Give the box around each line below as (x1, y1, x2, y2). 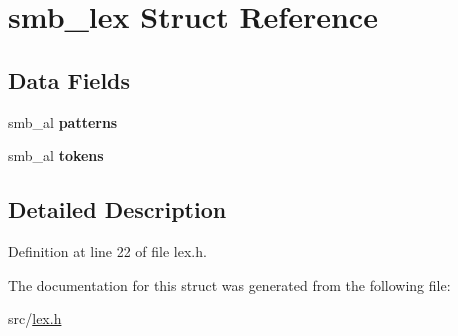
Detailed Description (8, 194, 227, 225)
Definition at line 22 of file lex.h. (8, 240, 207, 261)
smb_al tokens (8, 145, 104, 166)
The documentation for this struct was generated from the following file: (8, 274, 451, 295)
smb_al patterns (8, 111, 118, 132)
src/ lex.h (8, 308, 62, 329)
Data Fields (8, 64, 131, 95)
